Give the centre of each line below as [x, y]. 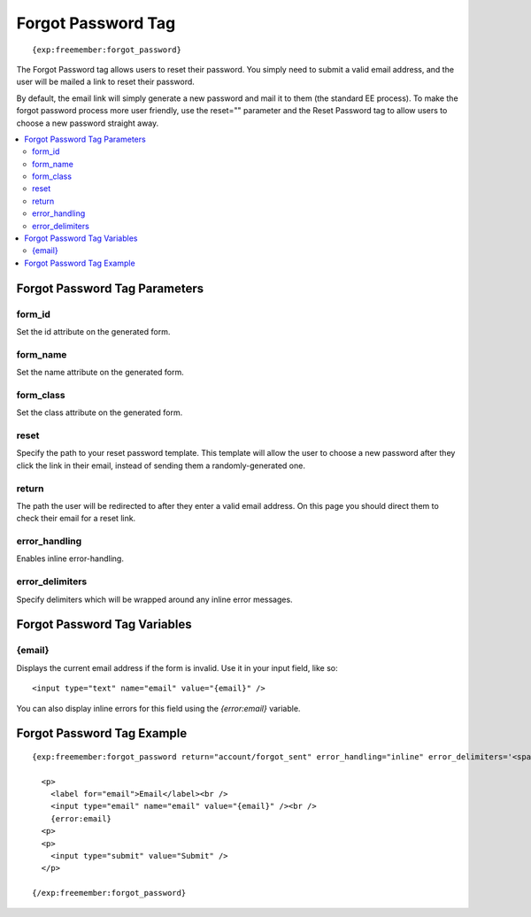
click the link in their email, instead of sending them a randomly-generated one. [161, 466]
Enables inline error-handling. [70, 559]
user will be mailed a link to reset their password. [105, 82]
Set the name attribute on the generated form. [100, 373]
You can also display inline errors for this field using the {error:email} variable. [158, 708]
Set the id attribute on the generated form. [93, 331]
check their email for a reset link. [76, 519]
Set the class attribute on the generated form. [100, 412]
